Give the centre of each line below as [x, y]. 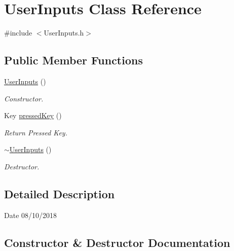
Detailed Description [60, 193]
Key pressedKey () [33, 115]
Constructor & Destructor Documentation [117, 242]
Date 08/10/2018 [31, 215]
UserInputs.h [64, 33]
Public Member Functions [73, 60]
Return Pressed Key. [36, 132]
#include [18, 33]
